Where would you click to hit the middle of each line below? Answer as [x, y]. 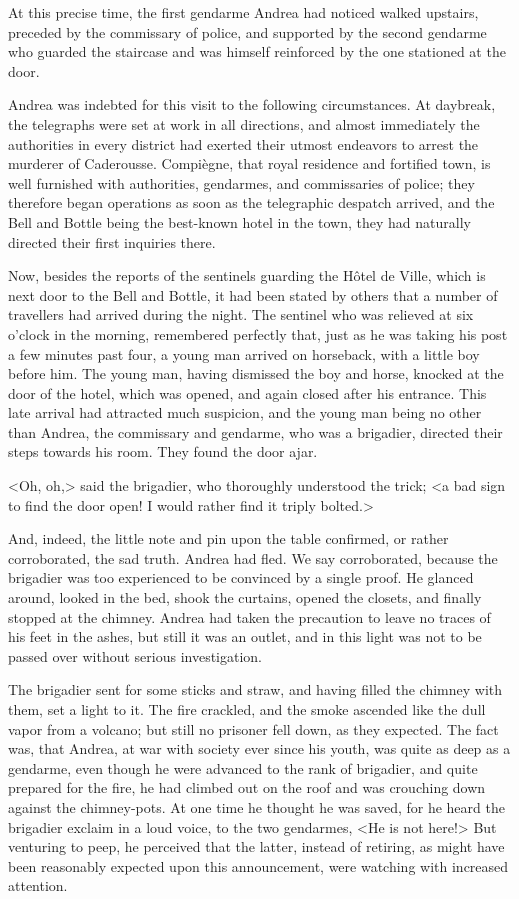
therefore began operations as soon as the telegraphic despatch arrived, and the [251, 202]
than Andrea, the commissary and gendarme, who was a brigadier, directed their [255, 431]
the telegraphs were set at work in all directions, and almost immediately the [244, 123]
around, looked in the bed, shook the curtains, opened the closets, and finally [245, 597]
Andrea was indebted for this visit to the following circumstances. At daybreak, [252, 104]
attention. [38, 885]
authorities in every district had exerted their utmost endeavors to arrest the [243, 143]
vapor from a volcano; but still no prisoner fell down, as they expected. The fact [253, 728]
